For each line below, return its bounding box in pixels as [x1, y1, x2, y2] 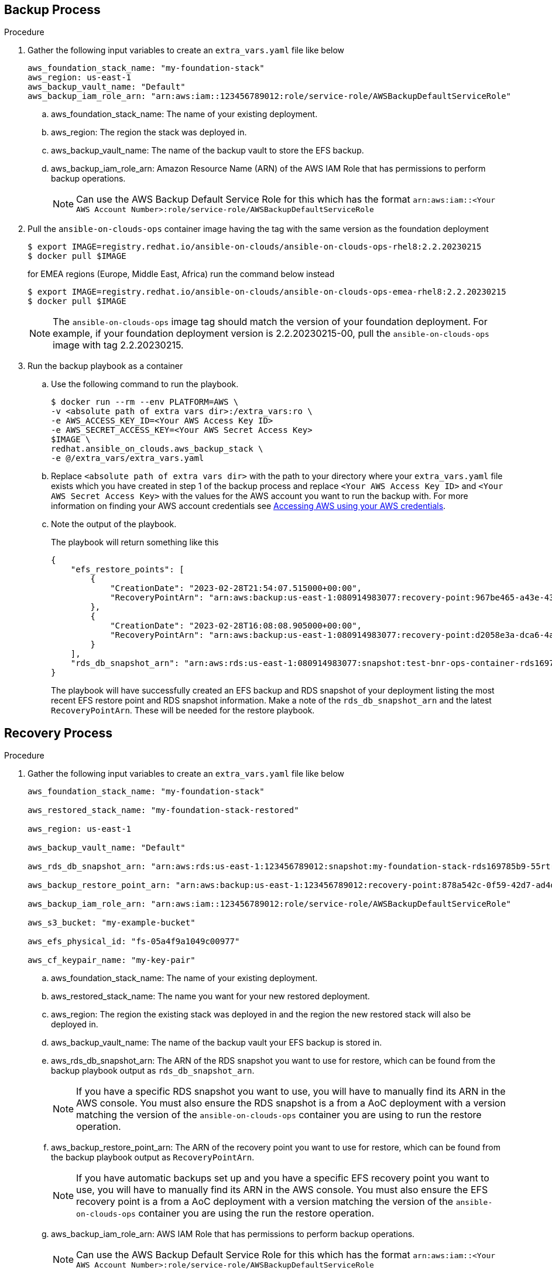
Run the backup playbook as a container [28, 361, 183, 371]
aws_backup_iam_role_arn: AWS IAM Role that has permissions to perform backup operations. [51, 1229, 415, 1239]
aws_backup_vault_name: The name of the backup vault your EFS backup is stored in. [51, 1037, 382, 1048]
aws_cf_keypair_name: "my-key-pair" [28, 955, 196, 965]
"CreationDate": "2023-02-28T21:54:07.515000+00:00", [110, 583, 362, 593]
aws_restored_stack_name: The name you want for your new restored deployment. [51, 991, 370, 1002]
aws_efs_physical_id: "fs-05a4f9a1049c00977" [28, 937, 240, 947]
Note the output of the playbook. [51, 519, 177, 530]
